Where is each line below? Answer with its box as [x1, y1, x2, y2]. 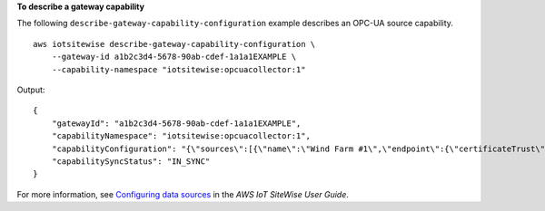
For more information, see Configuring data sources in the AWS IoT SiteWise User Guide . [16, 188, 350, 199]
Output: [16, 84, 45, 95]
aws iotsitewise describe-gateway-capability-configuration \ [33, 39, 316, 49]
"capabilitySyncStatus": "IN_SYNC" [51, 156, 211, 167]
